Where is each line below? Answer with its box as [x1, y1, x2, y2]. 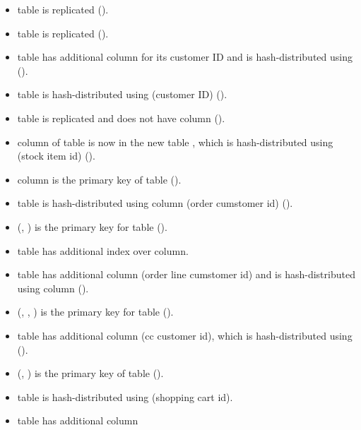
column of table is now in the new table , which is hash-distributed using [17, 134, 333, 149]
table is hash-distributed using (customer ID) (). [17, 87, 227, 102]
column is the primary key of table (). [17, 172, 182, 186]
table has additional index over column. [17, 243, 189, 258]
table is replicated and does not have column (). [17, 110, 225, 125]
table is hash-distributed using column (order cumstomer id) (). [17, 196, 293, 210]
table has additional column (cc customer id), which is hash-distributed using [17, 328, 353, 342]
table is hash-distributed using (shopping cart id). [17, 389, 233, 404]
